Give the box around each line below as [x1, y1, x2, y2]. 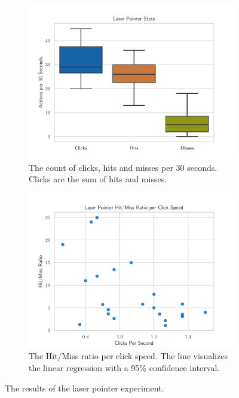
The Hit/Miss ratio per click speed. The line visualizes [29, 350, 228, 362]
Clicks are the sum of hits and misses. [29, 173, 167, 185]
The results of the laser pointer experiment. [5, 381, 164, 394]
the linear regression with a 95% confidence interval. [29, 361, 220, 373]
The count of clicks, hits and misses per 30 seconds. [29, 161, 217, 173]
